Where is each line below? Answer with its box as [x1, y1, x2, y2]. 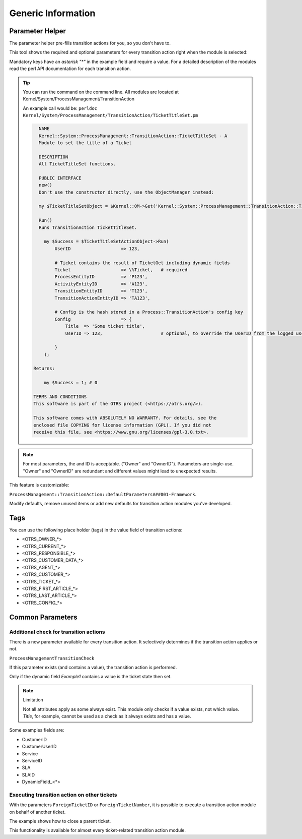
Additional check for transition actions [9, 628, 105, 635]
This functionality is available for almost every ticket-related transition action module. [9, 827, 186, 833]
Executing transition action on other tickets [9, 791, 117, 798]
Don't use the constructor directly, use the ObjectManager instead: [38, 189, 214, 195]
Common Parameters [9, 613, 78, 621]
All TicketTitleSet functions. [38, 161, 116, 167]
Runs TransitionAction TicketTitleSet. [38, 224, 137, 230]
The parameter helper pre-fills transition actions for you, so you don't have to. [9, 40, 171, 46]
